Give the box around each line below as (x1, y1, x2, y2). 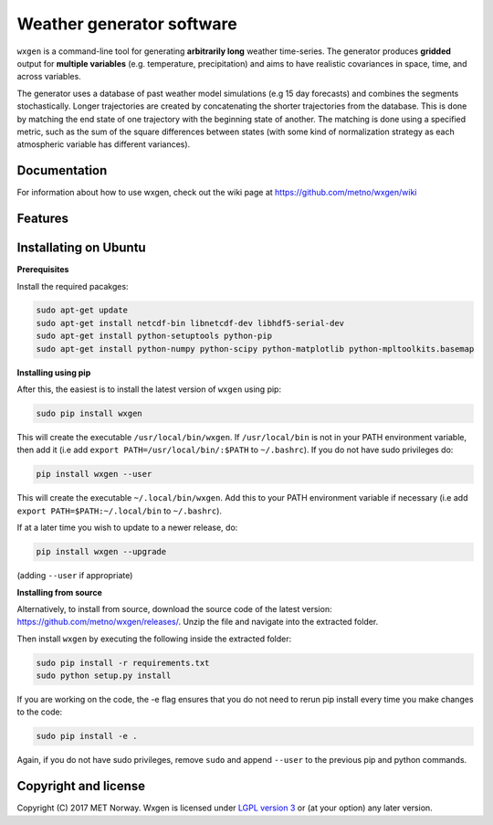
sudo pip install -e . (36, 731, 138, 742)
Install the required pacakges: (16, 280, 129, 291)
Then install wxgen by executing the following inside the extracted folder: (16, 633, 292, 644)
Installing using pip (16, 366, 91, 378)
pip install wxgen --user (36, 469, 152, 480)
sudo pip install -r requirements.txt (36, 658, 210, 668)
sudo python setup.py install (36, 671, 172, 681)
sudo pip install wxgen (36, 408, 143, 419)
